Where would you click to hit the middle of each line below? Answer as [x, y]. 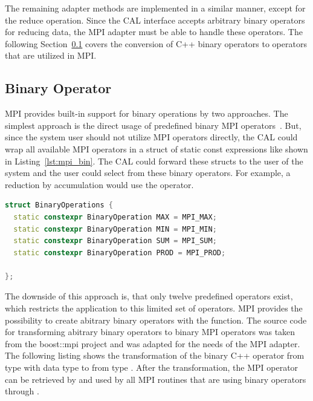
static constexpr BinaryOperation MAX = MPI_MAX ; [115, 217]
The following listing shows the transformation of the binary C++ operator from [155, 355]
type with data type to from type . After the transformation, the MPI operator [152, 367]
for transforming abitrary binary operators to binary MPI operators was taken [150, 332]
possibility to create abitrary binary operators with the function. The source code [156, 320]
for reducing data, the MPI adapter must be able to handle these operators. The [154, 32]
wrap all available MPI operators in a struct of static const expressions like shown [156, 148]
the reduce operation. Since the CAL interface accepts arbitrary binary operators [155, 20]
